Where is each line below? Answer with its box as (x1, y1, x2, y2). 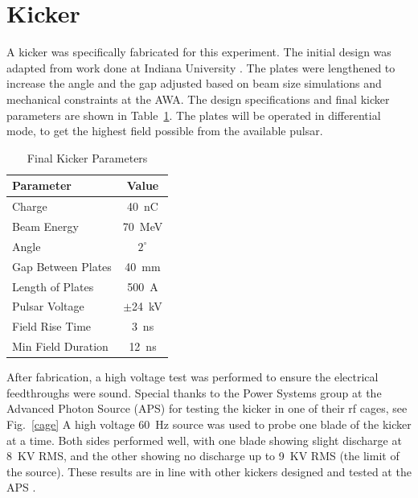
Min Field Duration (12, 338, 109, 355)
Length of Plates (12, 278, 94, 294)
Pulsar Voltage (12, 298, 84, 315)
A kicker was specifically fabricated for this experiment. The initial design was (6, 43, 391, 60)
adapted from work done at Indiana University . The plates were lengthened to (6, 59, 395, 76)
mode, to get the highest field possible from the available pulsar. (6, 122, 323, 139)
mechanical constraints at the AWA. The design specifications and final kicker (6, 90, 390, 107)
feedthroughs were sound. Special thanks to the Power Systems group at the (6, 384, 382, 401)
